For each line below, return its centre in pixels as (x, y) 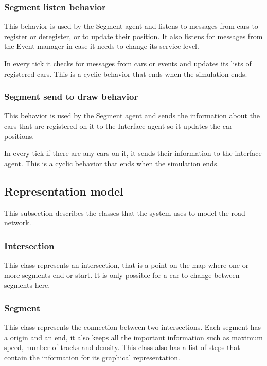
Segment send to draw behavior (71, 97)
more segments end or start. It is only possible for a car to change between (122, 275)
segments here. (27, 285)
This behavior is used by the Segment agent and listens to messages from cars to (131, 26)
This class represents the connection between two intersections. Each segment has (133, 327)
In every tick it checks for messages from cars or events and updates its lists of (128, 63)
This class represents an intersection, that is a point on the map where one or (127, 264)
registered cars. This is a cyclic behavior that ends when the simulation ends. (126, 73)
